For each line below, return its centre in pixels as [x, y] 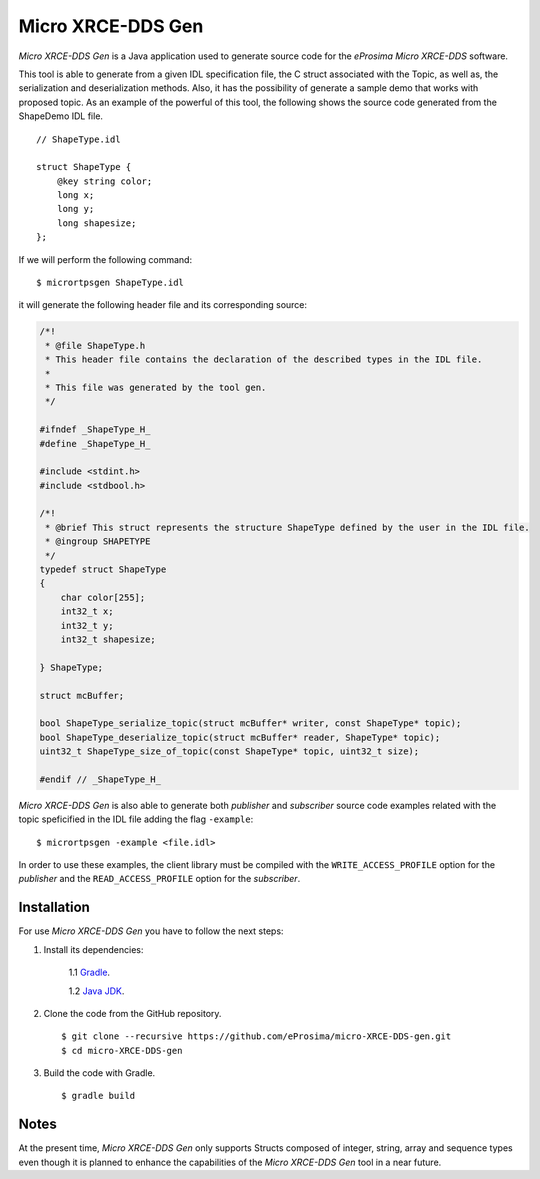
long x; [75, 195]
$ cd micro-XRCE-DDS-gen [122, 1050]
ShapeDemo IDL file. [61, 116]
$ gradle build [98, 1096]
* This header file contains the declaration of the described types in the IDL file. [264, 359]
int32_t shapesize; [108, 639]
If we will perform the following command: [105, 259]
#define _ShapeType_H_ [95, 443]
